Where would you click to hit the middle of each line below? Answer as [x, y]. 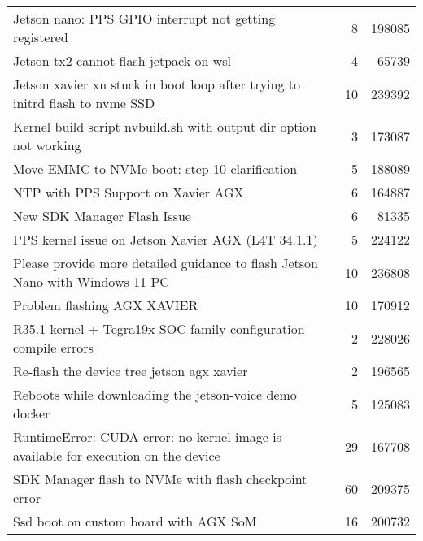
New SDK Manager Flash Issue [102, 216]
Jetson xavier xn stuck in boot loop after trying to [157, 84]
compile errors [53, 347]
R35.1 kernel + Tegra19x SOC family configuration [159, 329]
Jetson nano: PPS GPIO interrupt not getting [144, 18]
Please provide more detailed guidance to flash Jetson [166, 263]
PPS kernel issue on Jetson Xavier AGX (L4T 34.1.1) [166, 239]
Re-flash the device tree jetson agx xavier [131, 371]
